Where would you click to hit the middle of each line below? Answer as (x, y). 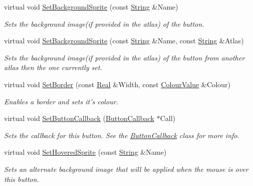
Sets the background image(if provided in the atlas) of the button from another (124, 57)
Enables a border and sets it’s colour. (61, 101)
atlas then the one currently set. (53, 67)
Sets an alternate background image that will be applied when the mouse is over (126, 169)
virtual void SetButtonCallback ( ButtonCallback (79, 118)
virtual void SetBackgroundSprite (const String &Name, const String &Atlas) (124, 41)
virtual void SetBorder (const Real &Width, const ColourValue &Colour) (117, 84)
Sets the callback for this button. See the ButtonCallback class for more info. (122, 135)
